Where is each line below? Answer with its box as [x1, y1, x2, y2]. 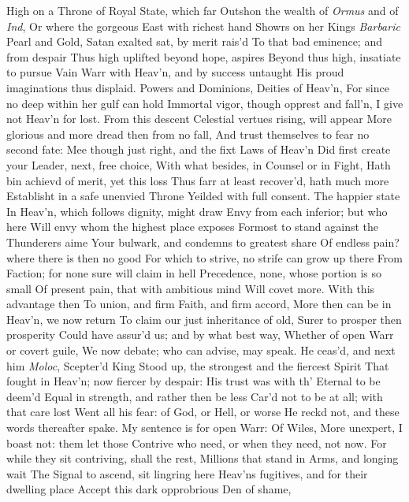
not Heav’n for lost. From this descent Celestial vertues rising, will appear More [6, 110, 392, 127]
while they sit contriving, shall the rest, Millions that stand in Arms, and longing [6, 450, 399, 467]
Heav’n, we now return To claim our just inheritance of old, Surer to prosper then [6, 310, 402, 327]
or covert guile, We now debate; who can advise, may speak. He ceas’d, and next [6, 342, 396, 359]
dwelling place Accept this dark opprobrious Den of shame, [6, 481, 292, 497]
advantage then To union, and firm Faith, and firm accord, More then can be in [6, 296, 392, 312]
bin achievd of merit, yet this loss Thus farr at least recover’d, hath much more [6, 172, 389, 188]
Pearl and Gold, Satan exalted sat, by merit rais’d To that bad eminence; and [6, 33, 382, 50]
